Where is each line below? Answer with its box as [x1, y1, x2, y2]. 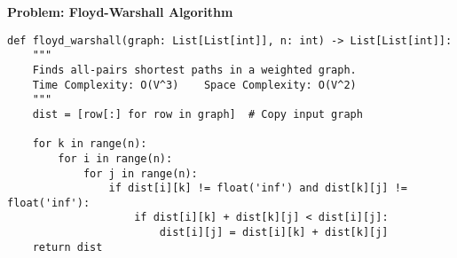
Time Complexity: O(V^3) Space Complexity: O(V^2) [32, 78, 357, 91]
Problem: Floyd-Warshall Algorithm [7, 3, 233, 20]
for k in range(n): [32, 137, 147, 151]
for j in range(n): [83, 167, 198, 180]
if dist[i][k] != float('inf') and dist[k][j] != [108, 182, 408, 195]
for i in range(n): [58, 152, 173, 165]
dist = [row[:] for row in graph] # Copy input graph [32, 107, 363, 121]
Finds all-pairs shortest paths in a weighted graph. [32, 63, 357, 76]
